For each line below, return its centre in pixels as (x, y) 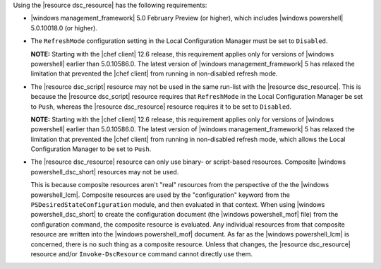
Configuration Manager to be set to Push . (91, 149)
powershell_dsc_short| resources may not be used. (105, 172)
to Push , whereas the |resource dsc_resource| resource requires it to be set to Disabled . (161, 107)
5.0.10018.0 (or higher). (64, 28)
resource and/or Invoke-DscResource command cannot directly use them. (142, 253)
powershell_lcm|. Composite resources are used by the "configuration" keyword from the (161, 195)
